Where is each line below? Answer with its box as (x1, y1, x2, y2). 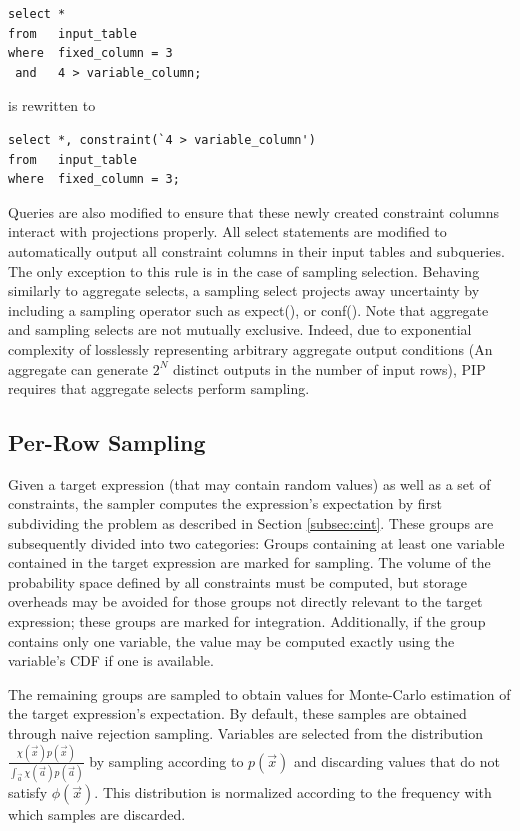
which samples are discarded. (8, 804, 186, 825)
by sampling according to (89, 750, 244, 771)
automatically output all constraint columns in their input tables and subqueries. (8, 240, 505, 261)
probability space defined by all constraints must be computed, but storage (8, 571, 468, 592)
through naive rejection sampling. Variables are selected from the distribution (8, 723, 484, 744)
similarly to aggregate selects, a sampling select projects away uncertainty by (8, 280, 480, 301)
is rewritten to (8, 95, 96, 116)
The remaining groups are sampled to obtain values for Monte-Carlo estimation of (8, 683, 511, 704)
